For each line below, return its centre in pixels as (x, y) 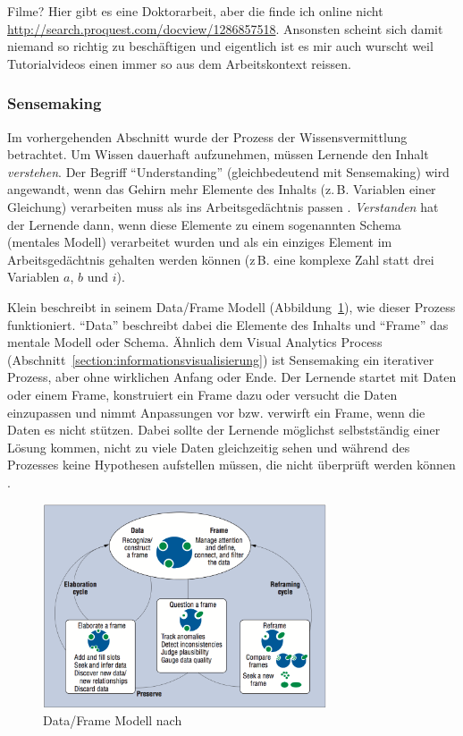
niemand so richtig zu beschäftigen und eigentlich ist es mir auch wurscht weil (220, 46)
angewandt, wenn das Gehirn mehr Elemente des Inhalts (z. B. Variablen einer (222, 189)
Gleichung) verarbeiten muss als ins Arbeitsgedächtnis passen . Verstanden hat (223, 206)
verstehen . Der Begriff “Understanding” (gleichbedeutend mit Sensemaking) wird (228, 171)
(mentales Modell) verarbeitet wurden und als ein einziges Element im (200, 242)
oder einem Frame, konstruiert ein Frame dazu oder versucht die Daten (202, 394)
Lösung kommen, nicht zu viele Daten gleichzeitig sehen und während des (209, 447)
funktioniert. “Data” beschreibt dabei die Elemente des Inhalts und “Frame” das (228, 324)
